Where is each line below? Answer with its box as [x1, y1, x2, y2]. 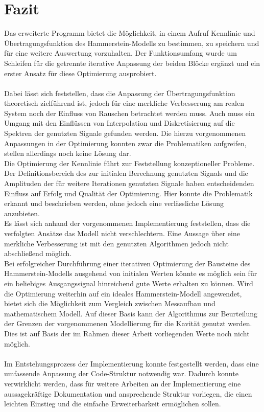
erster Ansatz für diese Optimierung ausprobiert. [4, 67, 157, 78]
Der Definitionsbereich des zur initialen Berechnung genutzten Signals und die [4, 168, 248, 178]
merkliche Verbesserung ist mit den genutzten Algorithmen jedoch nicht [4, 238, 229, 248]
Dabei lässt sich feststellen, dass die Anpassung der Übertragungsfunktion [4, 87, 235, 98]
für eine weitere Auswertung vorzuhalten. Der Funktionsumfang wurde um [4, 48, 237, 58]
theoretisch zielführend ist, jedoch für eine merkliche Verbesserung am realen [4, 98, 244, 108]
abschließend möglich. [4, 248, 72, 259]
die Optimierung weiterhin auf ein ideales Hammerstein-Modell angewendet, [4, 288, 242, 299]
